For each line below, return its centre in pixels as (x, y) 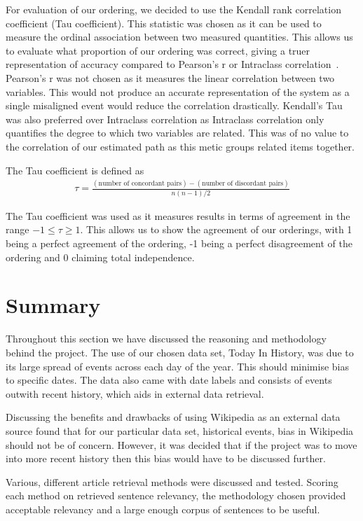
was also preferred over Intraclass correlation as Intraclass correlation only (165, 119)
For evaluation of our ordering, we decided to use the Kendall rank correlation (173, 9)
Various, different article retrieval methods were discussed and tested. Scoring (172, 481)
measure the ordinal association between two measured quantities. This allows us (179, 37)
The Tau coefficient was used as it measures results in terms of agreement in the (178, 215)
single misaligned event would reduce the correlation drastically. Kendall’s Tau (174, 105)
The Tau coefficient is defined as (75, 170)
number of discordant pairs (243, 184)
